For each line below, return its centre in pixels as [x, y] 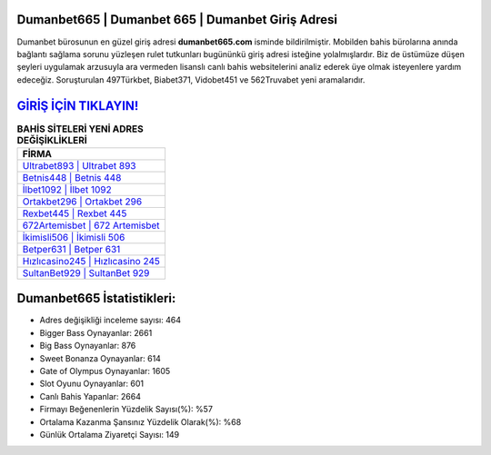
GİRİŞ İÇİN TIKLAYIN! [78, 106]
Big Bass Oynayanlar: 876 [88, 346]
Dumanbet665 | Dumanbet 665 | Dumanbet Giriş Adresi [177, 20]
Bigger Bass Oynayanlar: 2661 [96, 332]
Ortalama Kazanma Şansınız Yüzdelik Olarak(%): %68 [140, 421]
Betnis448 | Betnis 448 [72, 177]
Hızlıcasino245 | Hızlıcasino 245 [91, 261]
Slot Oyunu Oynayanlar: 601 [92, 384]
